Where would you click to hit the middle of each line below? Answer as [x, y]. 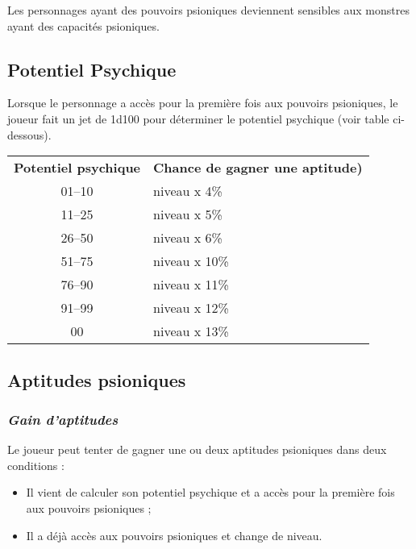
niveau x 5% [188, 214]
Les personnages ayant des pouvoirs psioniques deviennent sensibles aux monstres [208, 10]
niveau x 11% [191, 285]
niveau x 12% [191, 308]
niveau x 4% [188, 191]
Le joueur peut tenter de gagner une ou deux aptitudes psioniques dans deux [197, 449]
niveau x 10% [191, 261]
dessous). [29, 134]
